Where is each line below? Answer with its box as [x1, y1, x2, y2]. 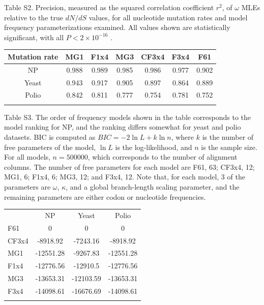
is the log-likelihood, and [115, 141, 192, 152]
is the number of [202, 131, 254, 142]
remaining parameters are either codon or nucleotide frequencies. [4, 191, 206, 202]
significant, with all [4, 32, 64, 42]
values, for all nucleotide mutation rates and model [89, 12, 248, 22]
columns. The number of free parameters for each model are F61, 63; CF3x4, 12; [4, 161, 255, 172]
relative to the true [4, 12, 63, 22]
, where [171, 131, 194, 142]
